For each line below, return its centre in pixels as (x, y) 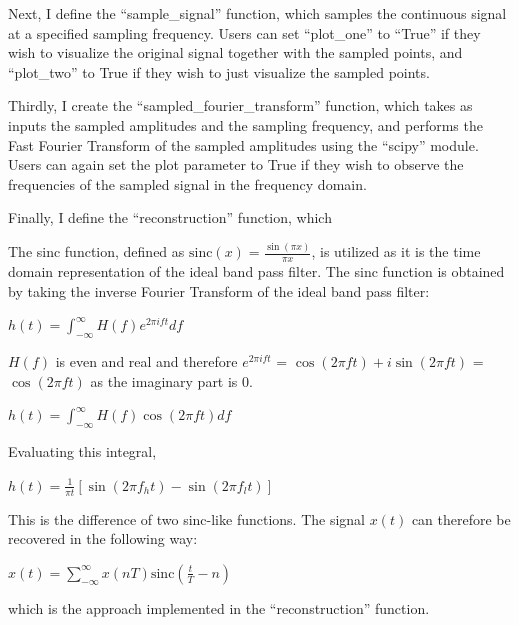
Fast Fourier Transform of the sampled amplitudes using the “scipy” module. (243, 144)
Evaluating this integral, (82, 451)
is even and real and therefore (146, 361)
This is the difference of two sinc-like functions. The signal (186, 518)
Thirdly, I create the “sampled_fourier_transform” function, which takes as (240, 105)
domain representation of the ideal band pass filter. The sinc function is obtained (256, 271)
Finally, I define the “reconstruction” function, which (170, 217)
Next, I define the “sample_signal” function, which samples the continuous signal (257, 13)
